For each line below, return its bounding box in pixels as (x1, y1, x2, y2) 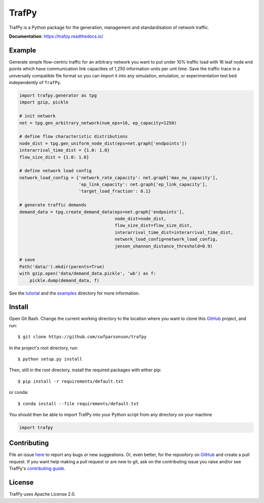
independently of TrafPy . (9, 80, 62, 86)
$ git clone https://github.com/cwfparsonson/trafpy (18, 334, 147, 340)
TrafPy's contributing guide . (9, 465, 66, 472)
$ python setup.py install (18, 356, 83, 362)
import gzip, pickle (19, 99, 68, 105)
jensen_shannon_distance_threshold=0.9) (114, 243, 213, 249)
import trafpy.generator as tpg (19, 93, 97, 98)
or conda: (9, 389, 29, 395)
